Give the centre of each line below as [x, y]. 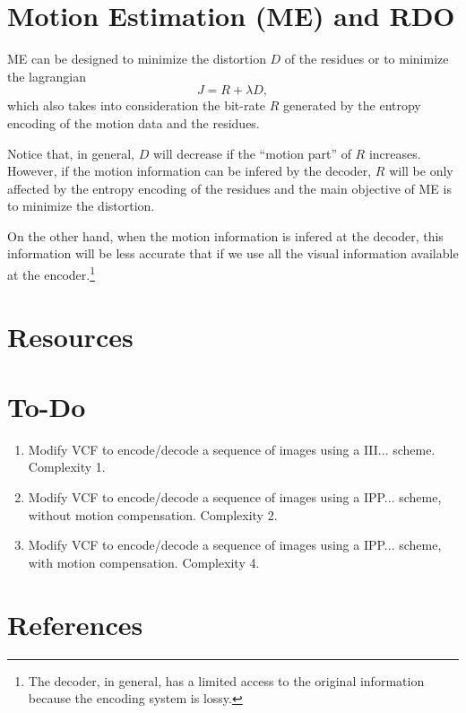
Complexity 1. [67, 467]
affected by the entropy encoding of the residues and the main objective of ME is [229, 188]
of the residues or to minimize [367, 59]
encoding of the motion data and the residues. [134, 122]
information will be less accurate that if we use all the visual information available [233, 253]
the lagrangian [47, 76]
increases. [395, 153]
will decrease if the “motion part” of [252, 153]
